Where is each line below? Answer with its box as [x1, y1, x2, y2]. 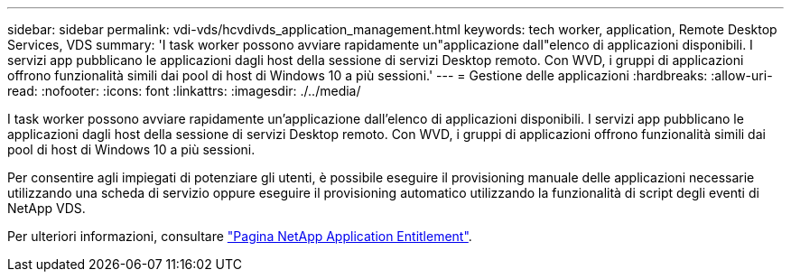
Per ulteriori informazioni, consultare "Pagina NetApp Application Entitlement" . [7, 228, 472, 244]
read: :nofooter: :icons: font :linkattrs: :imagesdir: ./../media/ [7, 83, 361, 98]
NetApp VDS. [7, 200, 86, 216]
